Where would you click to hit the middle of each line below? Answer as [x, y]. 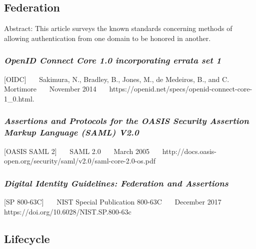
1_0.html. [19, 98]
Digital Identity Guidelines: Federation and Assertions [116, 183]
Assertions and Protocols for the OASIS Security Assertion [126, 121]
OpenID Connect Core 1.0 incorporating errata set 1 [113, 60]
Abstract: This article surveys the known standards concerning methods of [118, 28]
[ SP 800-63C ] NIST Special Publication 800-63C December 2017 [113, 201]
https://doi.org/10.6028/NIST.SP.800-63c [68, 211]
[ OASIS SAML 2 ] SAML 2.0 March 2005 [77, 151]
